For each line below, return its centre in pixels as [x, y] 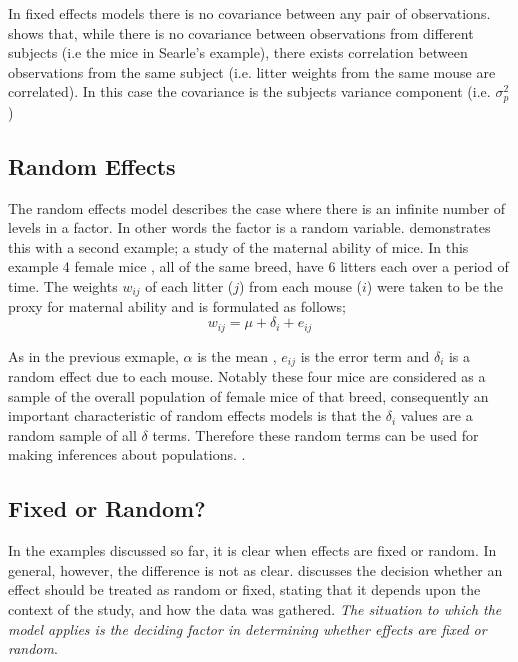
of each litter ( [189, 286]
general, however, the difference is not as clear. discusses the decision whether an [255, 569]
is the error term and [365, 355]
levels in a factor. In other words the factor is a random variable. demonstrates [249, 227]
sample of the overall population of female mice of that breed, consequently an [248, 395]
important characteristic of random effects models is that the [194, 415]
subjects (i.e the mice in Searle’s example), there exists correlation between [238, 52]
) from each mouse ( [300, 286]
